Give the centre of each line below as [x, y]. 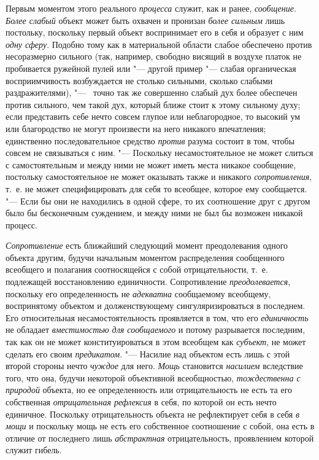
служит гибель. [34, 450]
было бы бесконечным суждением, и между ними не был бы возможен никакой [154, 213]
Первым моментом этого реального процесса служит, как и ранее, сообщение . [151, 8]
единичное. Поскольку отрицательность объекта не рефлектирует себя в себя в [153, 414]
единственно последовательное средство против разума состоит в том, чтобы [150, 140]
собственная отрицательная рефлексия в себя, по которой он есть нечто [141, 402]
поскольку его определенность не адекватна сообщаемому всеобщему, [138, 293]
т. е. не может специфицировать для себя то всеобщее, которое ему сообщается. [156, 188]
